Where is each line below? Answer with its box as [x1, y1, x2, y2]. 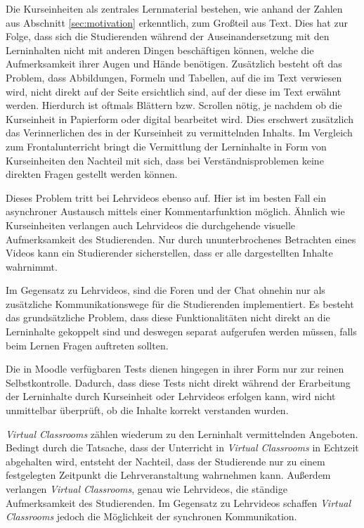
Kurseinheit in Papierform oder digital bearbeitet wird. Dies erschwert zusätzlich [6, 111, 353, 126]
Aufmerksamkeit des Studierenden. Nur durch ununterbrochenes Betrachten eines [6, 231, 356, 246]
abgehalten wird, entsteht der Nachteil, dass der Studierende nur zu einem [6, 453, 325, 468]
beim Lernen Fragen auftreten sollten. [6, 337, 169, 352]
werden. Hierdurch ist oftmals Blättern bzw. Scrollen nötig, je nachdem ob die [6, 98, 342, 112]
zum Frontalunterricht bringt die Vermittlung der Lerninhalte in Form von [6, 139, 327, 153]
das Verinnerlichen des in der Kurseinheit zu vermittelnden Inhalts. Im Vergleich [6, 125, 353, 140]
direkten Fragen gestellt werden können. [6, 167, 178, 181]
